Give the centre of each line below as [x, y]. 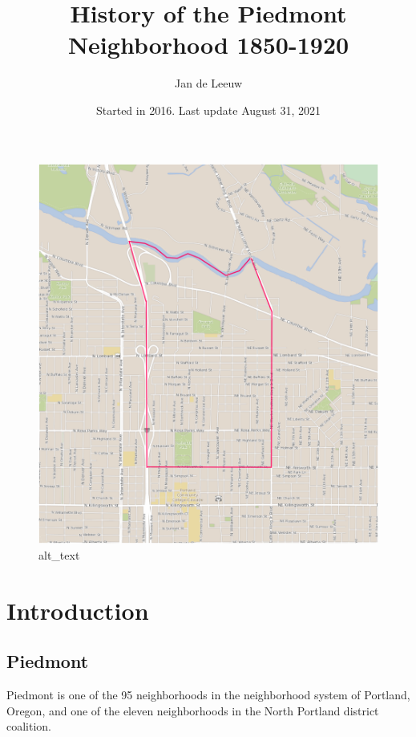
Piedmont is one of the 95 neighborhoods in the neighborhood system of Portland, [208, 695]
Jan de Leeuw [208, 83]
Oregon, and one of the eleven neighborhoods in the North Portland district [193, 710]
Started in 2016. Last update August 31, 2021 [208, 110]
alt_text [59, 555]
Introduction [78, 610]
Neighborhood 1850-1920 [208, 45]
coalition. [29, 726]
